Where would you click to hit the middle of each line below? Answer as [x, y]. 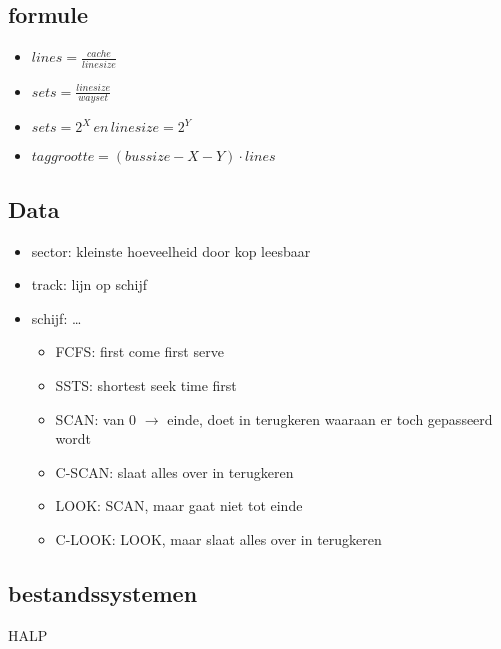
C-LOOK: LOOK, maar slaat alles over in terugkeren [218, 538]
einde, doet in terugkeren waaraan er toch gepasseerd [330, 418]
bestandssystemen [103, 592]
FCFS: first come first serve [139, 351]
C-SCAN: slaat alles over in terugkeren [174, 471]
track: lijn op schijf [89, 284]
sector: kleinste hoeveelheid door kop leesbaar [171, 250]
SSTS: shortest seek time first [146, 384]
